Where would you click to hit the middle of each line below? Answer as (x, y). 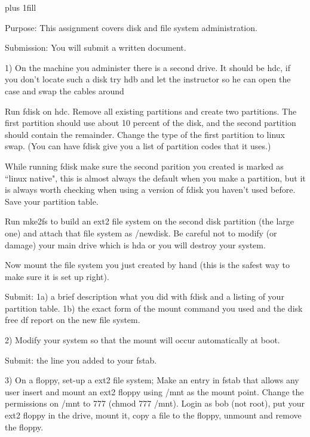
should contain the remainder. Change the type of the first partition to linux (145, 134)
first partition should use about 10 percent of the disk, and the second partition (151, 123)
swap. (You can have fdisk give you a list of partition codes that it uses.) (138, 146)
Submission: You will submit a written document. (96, 47)
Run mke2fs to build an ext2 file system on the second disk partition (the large (150, 221)
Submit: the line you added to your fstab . (81, 360)
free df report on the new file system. (73, 320)
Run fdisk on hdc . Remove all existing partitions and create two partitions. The (151, 111)
